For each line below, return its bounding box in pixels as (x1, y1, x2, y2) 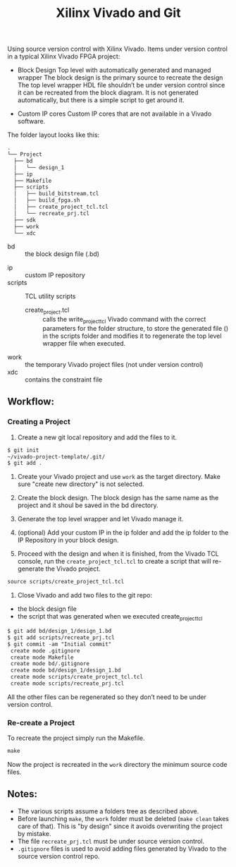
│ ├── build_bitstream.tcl (13, 190, 99, 198)
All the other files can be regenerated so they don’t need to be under (7, 693, 206, 701)
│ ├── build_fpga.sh (13, 197, 80, 204)
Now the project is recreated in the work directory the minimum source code (7, 760, 228, 769)
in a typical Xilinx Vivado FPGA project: (7, 52, 120, 61)
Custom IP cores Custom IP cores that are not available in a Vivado (17, 109, 212, 118)
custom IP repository (25, 271, 86, 279)
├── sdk (13, 217, 37, 224)
